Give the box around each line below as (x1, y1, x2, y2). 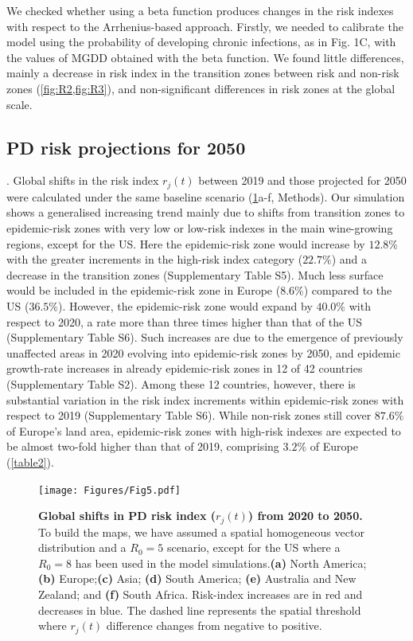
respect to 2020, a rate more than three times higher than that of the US (6, 313, 363, 330)
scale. (6, 96, 33, 112)
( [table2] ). (6, 453, 54, 470)
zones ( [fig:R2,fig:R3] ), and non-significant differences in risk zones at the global (6, 80, 395, 96)
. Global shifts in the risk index (6, 172, 159, 189)
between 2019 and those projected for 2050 (198, 172, 407, 189)
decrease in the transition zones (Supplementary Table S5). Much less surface (6, 266, 384, 283)
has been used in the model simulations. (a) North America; (75, 554, 367, 571)
